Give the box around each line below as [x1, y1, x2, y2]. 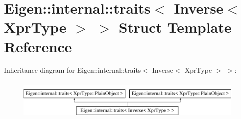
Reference [4, 36, 72, 56]
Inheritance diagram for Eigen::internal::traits [4, 64, 141, 75]
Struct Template [119, 17, 232, 37]
